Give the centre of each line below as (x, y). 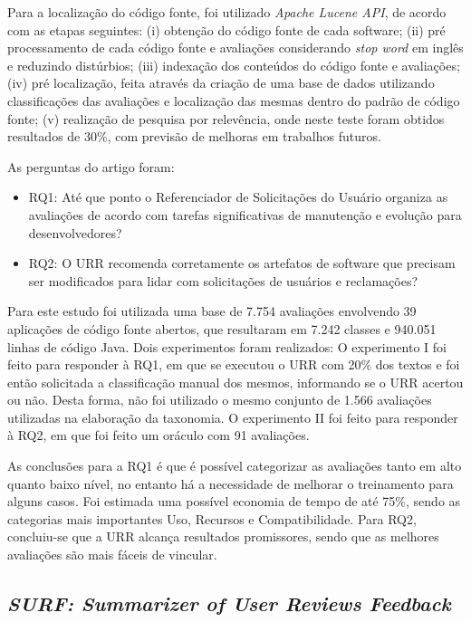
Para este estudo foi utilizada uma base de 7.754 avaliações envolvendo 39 (212, 311)
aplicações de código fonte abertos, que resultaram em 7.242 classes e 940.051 (222, 328)
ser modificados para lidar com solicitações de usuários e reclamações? (223, 280)
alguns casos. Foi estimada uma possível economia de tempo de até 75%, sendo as (234, 501)
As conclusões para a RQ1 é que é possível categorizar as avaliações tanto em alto (235, 466)
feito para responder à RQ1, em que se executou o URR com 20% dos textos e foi (234, 364)
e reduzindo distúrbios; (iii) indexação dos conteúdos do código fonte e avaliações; (234, 65)
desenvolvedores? (75, 232)
